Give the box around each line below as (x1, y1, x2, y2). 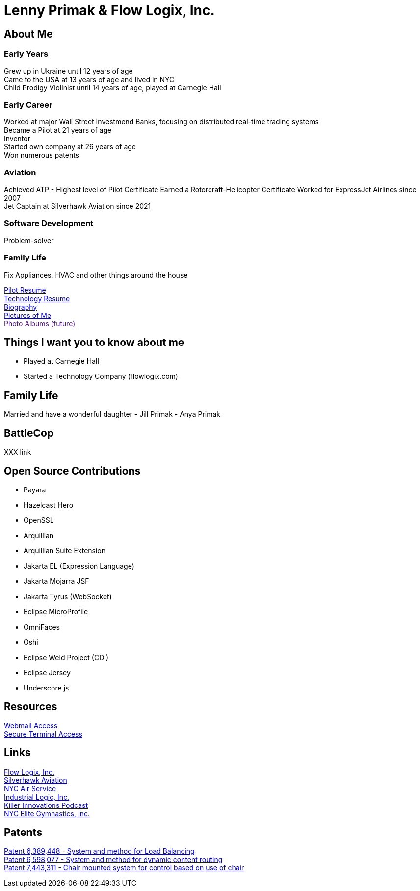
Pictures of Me (4, 311, 52, 319)
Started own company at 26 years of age (4, 143, 136, 151)
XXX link (4, 448, 31, 457)
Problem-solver (4, 236, 54, 245)
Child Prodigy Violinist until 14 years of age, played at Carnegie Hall (4, 83, 221, 92)
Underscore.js (24, 683, 69, 692)
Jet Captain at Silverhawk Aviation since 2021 (4, 202, 151, 211)
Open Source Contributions (4, 464, 141, 477)
